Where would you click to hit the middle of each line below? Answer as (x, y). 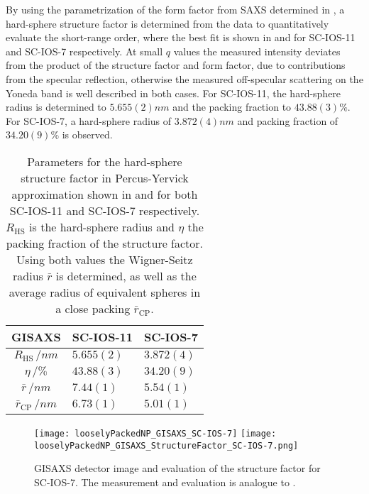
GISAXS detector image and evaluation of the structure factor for (177, 468)
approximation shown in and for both (105, 194)
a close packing (93, 308)
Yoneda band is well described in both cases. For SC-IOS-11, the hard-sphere (174, 93)
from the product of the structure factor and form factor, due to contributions (176, 65)
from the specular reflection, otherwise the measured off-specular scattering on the (184, 78)
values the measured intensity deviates (257, 51)
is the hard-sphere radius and (102, 226)
